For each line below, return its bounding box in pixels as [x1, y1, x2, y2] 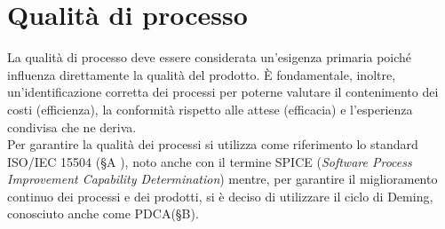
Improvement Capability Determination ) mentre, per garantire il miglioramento [7, 170, 438, 188]
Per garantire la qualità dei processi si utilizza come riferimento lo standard [7, 135, 418, 154]
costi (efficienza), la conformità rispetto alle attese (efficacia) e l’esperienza [7, 99, 413, 118]
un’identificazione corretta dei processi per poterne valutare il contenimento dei [7, 83, 439, 101]
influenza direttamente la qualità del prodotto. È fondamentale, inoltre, [7, 65, 396, 83]
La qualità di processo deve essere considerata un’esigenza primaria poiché [7, 48, 412, 67]
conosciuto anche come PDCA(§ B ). [7, 204, 199, 223]
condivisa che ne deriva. [7, 117, 137, 136]
